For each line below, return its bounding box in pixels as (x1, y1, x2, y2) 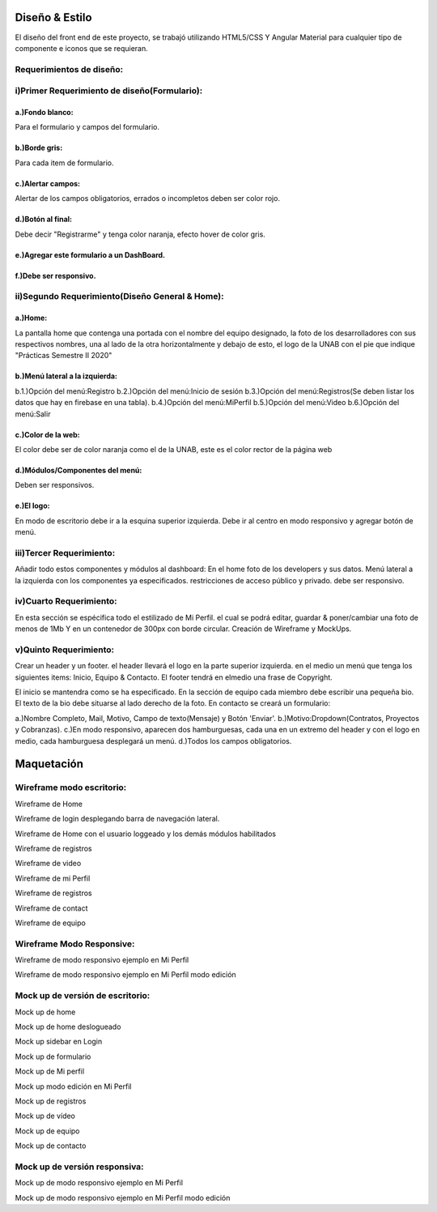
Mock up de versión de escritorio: (15, 990, 151, 1001)
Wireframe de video (15, 859, 82, 868)
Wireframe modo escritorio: (15, 782, 127, 793)
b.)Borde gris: (15, 143, 63, 153)
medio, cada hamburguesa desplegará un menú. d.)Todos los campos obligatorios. (15, 736, 292, 745)
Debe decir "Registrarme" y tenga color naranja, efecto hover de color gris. (15, 229, 266, 239)
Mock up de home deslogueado (15, 1022, 121, 1031)
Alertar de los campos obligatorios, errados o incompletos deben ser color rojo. (15, 194, 281, 203)
